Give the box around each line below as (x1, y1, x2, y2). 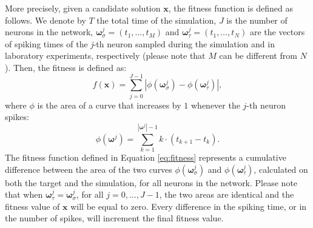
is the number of (226, 13, 288, 26)
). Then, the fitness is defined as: (5, 61, 127, 73)
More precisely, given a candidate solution (5, 2, 161, 14)
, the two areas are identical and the (159, 188, 294, 201)
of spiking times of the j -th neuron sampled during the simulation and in (5, 37, 275, 50)
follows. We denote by (5, 13, 86, 26)
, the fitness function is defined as (168, 2, 293, 14)
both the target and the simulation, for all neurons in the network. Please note (5, 176, 298, 189)
